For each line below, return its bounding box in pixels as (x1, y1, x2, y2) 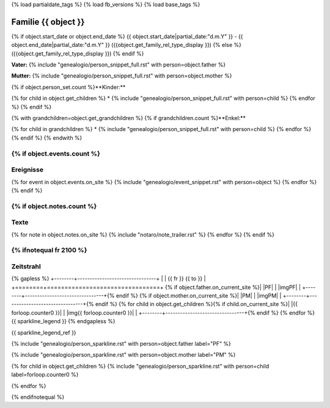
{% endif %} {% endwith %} (11, 134, 82, 141)
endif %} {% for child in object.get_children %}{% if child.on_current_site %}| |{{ (95, 301, 298, 308)
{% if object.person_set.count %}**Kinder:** (11, 83, 126, 91)
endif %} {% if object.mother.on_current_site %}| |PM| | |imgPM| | (116, 292, 282, 299)
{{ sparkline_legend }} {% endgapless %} (11, 318, 116, 325)
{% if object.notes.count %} (11, 202, 97, 210)
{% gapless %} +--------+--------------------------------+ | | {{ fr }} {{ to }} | (11, 275, 206, 282)
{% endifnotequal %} (11, 393, 65, 401)
